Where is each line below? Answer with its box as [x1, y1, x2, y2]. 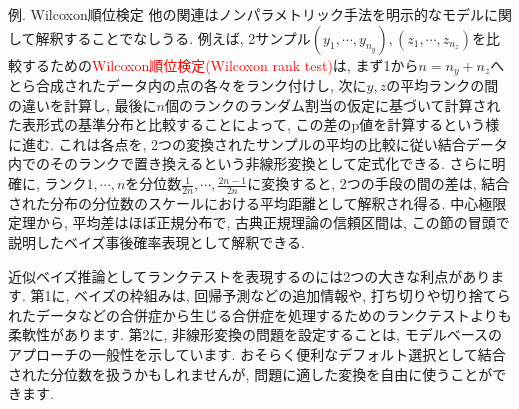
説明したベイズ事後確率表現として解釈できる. [8, 232, 305, 253]
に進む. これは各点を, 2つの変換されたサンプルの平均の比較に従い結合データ [8, 133, 508, 154]
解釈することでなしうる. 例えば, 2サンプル [35, 27, 311, 48]
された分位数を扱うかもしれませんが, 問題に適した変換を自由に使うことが [8, 363, 493, 384]
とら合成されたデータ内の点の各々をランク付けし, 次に [8, 75, 367, 96]
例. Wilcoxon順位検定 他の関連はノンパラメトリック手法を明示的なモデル [8, 4, 484, 24]
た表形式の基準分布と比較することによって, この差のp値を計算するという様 [8, 114, 500, 135]
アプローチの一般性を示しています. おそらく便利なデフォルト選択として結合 [8, 344, 506, 364]
